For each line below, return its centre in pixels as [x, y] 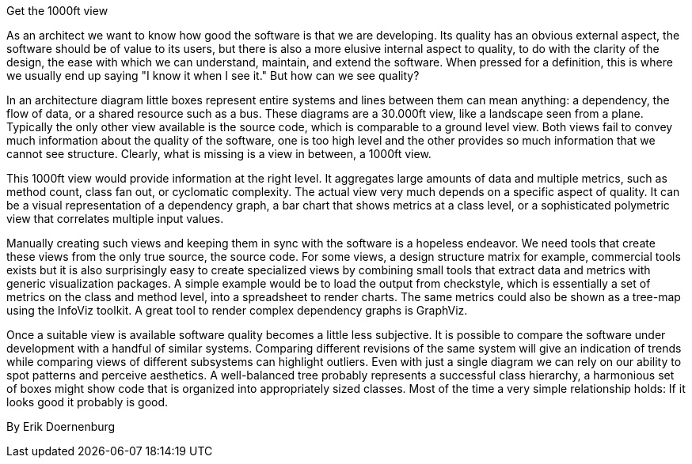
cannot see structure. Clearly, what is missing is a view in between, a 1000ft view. [219, 154]
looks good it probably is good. [87, 402]
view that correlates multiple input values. [115, 219]
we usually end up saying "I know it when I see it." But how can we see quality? [213, 75]
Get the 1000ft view [57, 11]
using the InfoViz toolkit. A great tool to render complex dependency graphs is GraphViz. [237, 310]
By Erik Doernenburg [61, 426]
